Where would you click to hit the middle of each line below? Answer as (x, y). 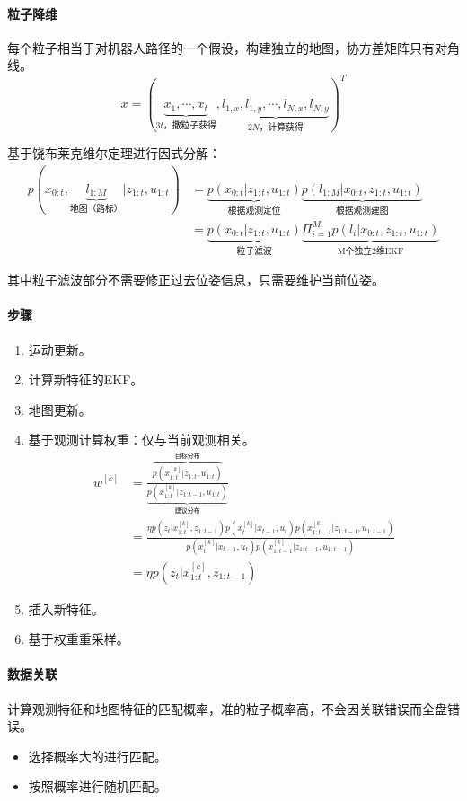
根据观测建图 (362, 211)
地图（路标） (96, 210)
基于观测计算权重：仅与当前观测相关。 (141, 440)
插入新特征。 (66, 608)
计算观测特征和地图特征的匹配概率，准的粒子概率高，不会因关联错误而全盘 (227, 708)
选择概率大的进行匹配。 (97, 756)
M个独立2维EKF (370, 251)
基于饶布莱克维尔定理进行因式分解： (114, 153)
